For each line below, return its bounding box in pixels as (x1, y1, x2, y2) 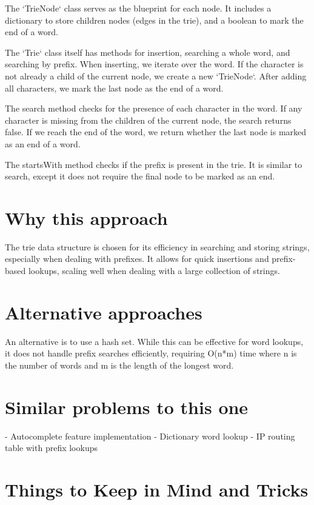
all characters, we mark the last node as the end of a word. (5, 81, 224, 94)
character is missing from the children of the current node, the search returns (5, 113, 292, 126)
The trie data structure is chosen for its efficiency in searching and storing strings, (5, 240, 310, 253)
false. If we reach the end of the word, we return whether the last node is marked (5, 125, 307, 138)
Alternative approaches (5, 299, 202, 324)
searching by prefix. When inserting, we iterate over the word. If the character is (5, 58, 304, 70)
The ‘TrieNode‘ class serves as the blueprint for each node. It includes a (5, 2, 272, 14)
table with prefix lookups (5, 441, 98, 454)
